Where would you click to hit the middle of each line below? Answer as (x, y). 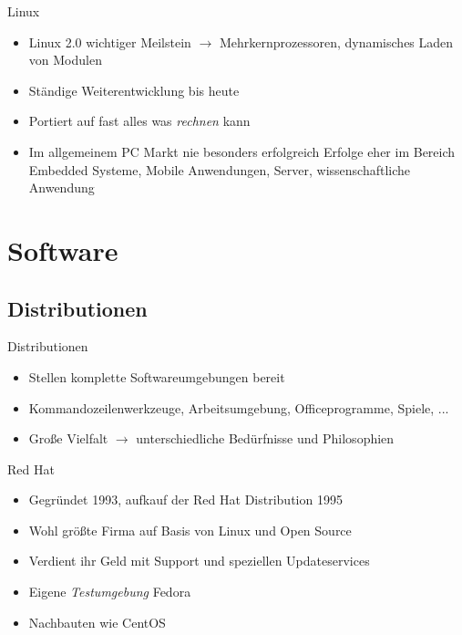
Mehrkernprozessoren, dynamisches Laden (336, 42)
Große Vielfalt (68, 438)
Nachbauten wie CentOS (97, 622)
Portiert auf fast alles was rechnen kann (139, 121)
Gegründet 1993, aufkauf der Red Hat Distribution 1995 (185, 500)
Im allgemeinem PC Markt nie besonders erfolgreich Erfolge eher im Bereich (242, 151)
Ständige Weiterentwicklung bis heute (134, 90)
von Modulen (65, 60)
